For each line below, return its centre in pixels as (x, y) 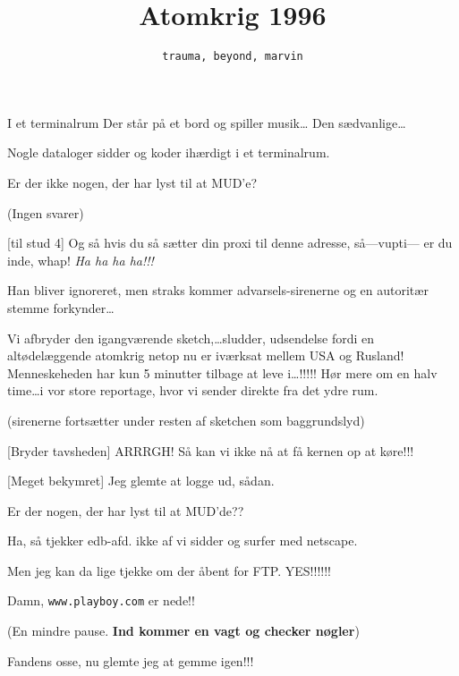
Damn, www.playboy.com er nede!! (101, 600)
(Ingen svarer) (46, 212)
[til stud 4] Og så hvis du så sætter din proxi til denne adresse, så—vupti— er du (230, 243)
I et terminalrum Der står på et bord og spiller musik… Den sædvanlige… (207, 122)
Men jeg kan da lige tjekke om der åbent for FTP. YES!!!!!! (169, 570)
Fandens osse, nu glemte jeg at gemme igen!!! (131, 660)
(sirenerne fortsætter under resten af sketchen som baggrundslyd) (186, 420)
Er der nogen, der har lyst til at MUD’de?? (126, 510)
